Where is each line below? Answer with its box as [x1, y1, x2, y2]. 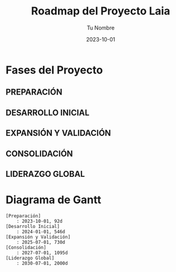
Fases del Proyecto [5, 63, 103, 76]
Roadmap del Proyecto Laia [31, 4, 171, 18]
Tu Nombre [86, 24, 115, 31]
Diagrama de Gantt [5, 193, 102, 207]
